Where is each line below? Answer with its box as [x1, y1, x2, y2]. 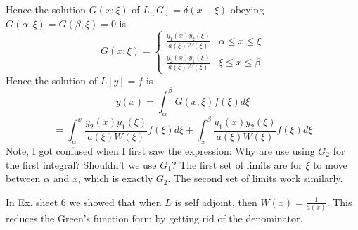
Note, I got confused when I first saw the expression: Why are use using [6, 143, 315, 158]
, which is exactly [77, 171, 153, 186]
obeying [230, 2, 264, 16]
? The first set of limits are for [171, 157, 302, 172]
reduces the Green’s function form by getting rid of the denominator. [6, 211, 303, 226]
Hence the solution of [6, 72, 97, 87]
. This [326, 194, 352, 209]
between [6, 171, 41, 186]
